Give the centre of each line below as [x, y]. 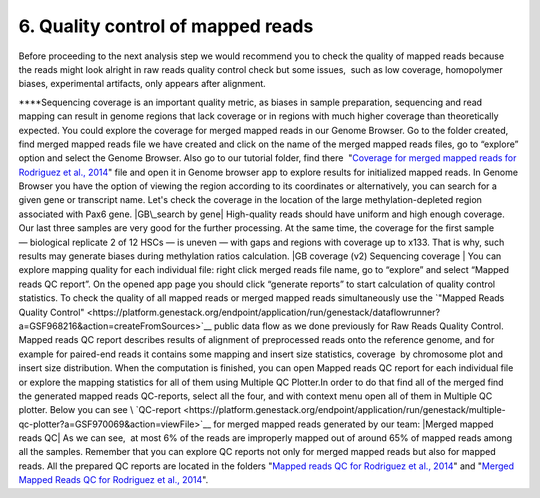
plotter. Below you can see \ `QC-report [100, 410]
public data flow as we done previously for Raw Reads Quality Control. [358, 326]
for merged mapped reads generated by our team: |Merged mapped [353, 424]
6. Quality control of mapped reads [166, 26]
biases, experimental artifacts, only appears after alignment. [142, 84]
